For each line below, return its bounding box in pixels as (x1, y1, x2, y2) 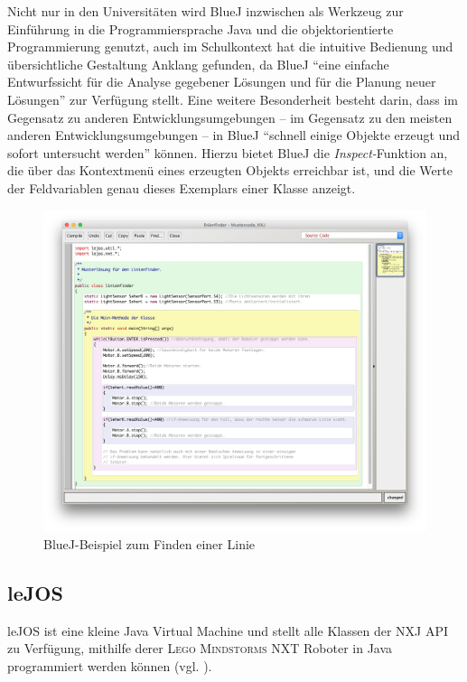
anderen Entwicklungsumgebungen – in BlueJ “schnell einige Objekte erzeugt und (7, 126, 460, 145)
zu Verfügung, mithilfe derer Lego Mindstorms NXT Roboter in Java (7, 639, 393, 658)
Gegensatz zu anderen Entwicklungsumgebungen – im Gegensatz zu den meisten (7, 107, 453, 126)
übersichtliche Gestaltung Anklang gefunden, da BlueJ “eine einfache (7, 54, 389, 73)
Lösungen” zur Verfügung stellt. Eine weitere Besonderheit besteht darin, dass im (7, 89, 459, 108)
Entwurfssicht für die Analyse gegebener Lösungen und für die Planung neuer (7, 72, 436, 91)
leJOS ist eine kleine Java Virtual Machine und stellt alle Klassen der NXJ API (7, 621, 449, 640)
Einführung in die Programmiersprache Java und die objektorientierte (7, 19, 394, 38)
